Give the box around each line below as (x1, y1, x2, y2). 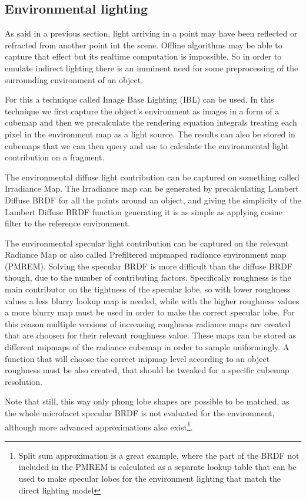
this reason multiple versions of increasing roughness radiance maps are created (5, 317, 291, 330)
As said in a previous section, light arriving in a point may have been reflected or (5, 27, 298, 40)
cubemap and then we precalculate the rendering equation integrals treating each (5, 116, 297, 129)
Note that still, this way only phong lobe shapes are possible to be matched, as (5, 395, 290, 407)
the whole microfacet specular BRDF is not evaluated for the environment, (5, 407, 275, 419)
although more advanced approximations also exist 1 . (5, 419, 193, 433)
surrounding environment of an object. (5, 73, 144, 85)
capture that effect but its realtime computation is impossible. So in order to (5, 50, 282, 63)
